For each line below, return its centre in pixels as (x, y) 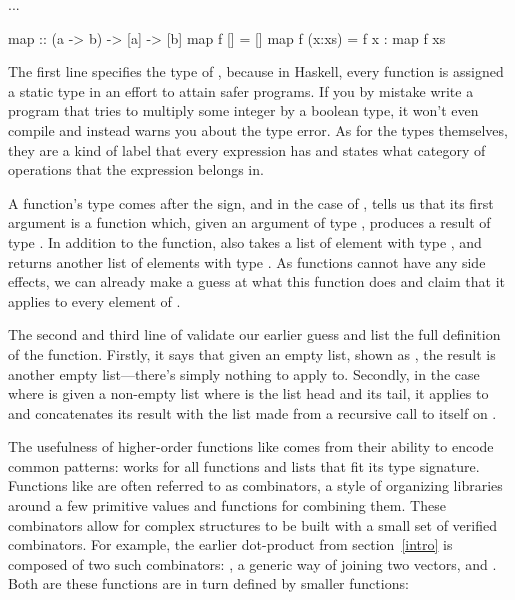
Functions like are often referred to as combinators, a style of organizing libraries (255, 485)
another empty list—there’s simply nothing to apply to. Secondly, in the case (244, 373)
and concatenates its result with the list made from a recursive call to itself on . (252, 412)
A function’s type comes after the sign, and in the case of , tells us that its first (251, 202)
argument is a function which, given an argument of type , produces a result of (249, 222)
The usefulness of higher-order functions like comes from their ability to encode (251, 446)
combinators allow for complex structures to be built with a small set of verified (253, 524)
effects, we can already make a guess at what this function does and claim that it (256, 281)
